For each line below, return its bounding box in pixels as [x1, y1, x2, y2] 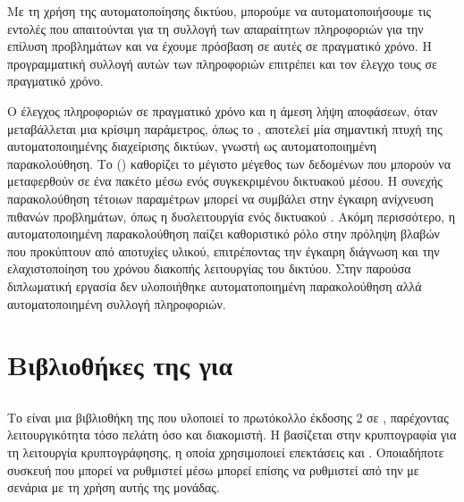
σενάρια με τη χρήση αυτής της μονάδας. [7, 478, 220, 497]
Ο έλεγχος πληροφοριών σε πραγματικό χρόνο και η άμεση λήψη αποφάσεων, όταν [7, 101, 438, 120]
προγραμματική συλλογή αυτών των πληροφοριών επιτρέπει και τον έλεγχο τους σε [7, 54, 437, 72]
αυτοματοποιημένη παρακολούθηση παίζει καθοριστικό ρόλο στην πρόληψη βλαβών [7, 224, 440, 243]
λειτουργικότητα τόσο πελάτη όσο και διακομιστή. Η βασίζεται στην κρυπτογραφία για [7, 425, 457, 444]
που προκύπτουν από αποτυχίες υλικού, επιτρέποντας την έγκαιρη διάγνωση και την [7, 241, 440, 260]
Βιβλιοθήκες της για [7, 347, 233, 383]
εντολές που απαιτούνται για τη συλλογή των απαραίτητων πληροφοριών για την [7, 19, 424, 38]
